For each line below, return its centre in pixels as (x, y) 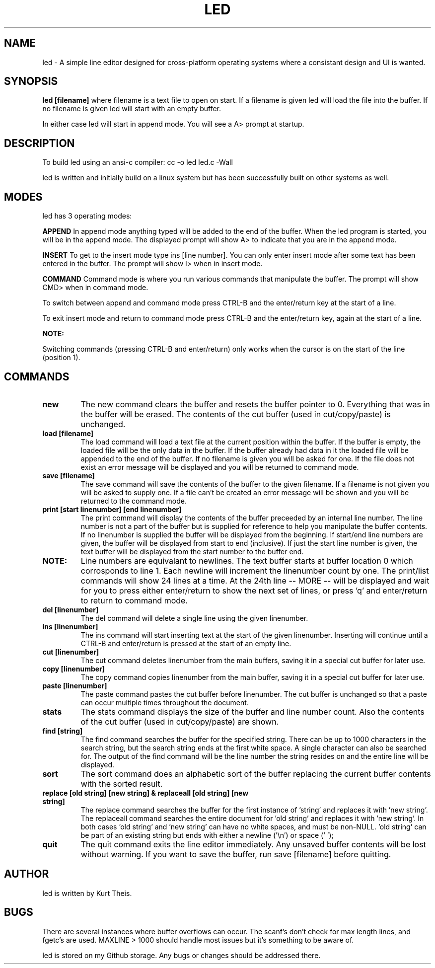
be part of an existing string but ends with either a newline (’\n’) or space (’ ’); (207, 835)
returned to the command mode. (134, 501)
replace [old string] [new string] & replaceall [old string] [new (145, 793)
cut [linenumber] (71, 652)
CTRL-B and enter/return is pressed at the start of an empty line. (186, 643)
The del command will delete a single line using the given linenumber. (194, 618)
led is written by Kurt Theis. (87, 893)
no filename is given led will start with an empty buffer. (132, 109)
